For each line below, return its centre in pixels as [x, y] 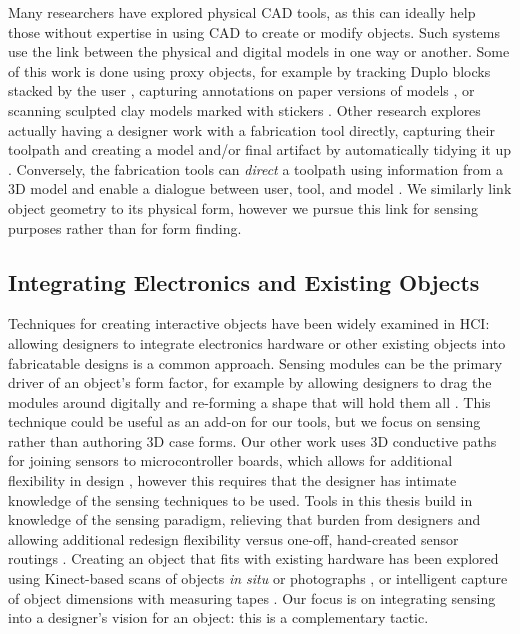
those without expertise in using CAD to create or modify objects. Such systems [254, 31]
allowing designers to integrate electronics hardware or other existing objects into [257, 342]
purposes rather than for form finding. [125, 227]
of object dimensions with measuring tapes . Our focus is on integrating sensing [252, 597]
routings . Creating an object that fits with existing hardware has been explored [253, 558]
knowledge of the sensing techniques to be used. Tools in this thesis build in [240, 499]
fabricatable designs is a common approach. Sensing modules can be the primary [255, 362]
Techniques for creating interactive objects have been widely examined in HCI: [249, 323]
